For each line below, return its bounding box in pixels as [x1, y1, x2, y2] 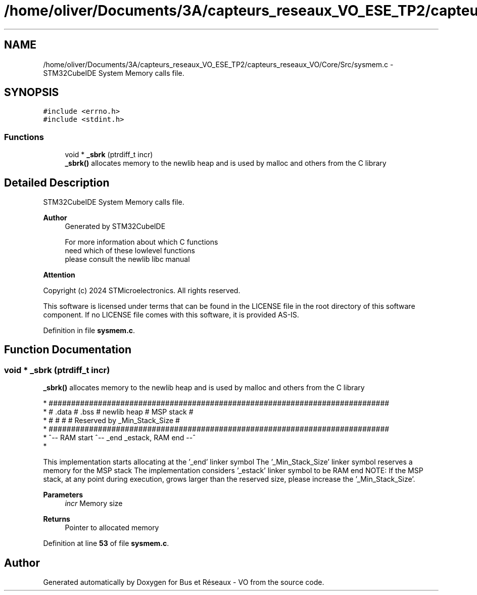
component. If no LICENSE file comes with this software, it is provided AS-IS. [43, 310, 299, 319]
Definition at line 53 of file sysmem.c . [43, 539, 169, 548]
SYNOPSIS [4, 86, 59, 99]
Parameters [43, 490, 83, 499]
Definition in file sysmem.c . [43, 326, 135, 335]
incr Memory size [65, 499, 123, 508]
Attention [43, 270, 75, 280]
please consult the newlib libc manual [65, 255, 190, 264]
